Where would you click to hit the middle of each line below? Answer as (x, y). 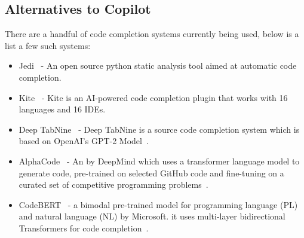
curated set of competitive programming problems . (113, 184)
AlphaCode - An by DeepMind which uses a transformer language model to (159, 161)
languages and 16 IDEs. (62, 109)
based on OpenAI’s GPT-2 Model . (84, 141)
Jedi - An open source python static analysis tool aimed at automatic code (158, 65)
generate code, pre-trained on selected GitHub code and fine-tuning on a (151, 173)
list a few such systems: (48, 45)
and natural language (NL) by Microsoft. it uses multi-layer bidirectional (152, 216)
